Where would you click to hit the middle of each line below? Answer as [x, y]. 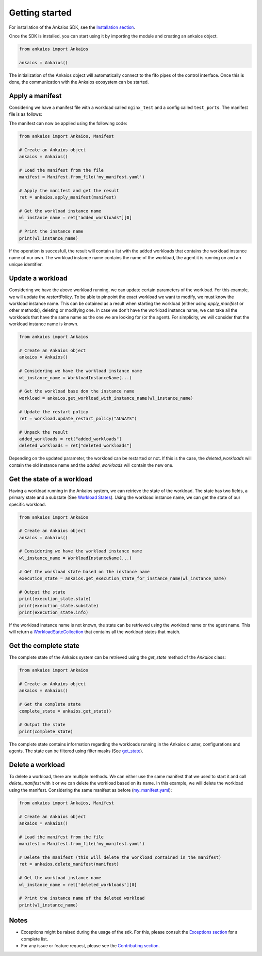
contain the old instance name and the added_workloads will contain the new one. [91, 465]
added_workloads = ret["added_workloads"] [70, 439]
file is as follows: [25, 114]
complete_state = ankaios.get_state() [65, 711]
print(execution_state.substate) [59, 606]
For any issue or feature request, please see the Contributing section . [90, 945]
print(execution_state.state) [55, 599]
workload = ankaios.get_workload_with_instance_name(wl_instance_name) [106, 398]
